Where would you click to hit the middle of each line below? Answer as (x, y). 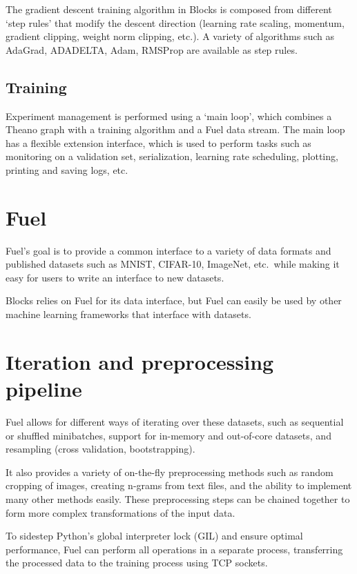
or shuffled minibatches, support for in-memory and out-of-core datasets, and (168, 435)
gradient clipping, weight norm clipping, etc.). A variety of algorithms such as (170, 36)
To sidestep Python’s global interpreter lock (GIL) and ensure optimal (154, 536)
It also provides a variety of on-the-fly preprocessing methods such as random (170, 472)
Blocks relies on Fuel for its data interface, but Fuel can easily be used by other (174, 300)
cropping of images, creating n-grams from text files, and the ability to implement (179, 485)
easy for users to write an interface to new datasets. (115, 277)
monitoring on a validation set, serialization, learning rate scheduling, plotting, (172, 156)
